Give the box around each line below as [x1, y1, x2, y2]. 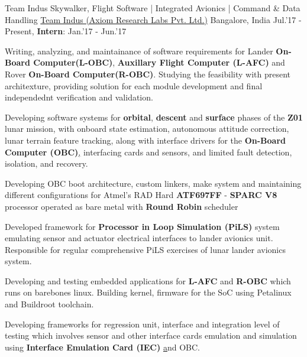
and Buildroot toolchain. [5, 298, 94, 310]
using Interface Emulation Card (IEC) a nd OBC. [5, 340, 200, 353]
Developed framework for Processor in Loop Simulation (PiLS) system [5, 220, 280, 232]
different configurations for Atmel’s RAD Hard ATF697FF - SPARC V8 [5, 189, 277, 201]
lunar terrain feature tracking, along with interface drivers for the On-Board [5, 134, 286, 146]
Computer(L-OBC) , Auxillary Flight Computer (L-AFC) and [33, 56, 285, 69]
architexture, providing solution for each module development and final [5, 79, 263, 92]
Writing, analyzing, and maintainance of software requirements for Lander [5, 44, 273, 57]
